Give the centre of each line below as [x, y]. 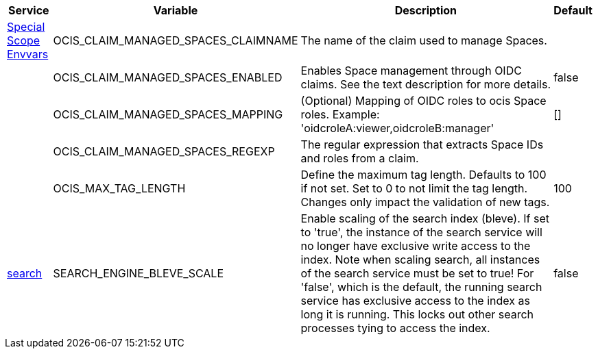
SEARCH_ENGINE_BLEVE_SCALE [139, 273]
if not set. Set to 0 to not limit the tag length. [414, 188]
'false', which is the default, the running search [421, 287]
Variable [176, 10]
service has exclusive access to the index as [415, 301]
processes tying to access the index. [395, 328]
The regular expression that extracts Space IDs [422, 144]
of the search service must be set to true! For [417, 273]
